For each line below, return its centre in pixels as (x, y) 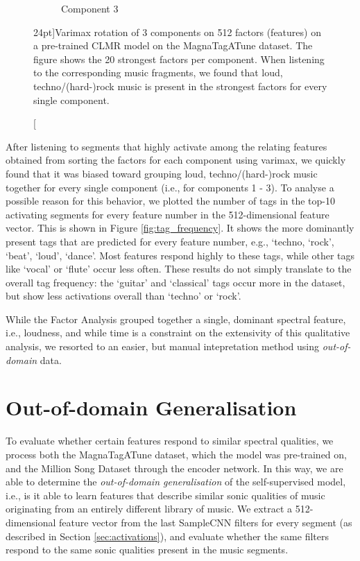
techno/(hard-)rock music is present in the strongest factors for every (180, 86)
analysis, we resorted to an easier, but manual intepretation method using (163, 346)
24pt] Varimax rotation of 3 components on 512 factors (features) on (177, 32)
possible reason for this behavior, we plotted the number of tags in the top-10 (170, 201)
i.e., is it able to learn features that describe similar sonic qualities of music (165, 495)
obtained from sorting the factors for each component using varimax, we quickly (176, 160)
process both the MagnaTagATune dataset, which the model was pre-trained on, (176, 454)
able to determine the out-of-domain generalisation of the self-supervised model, (176, 482)
